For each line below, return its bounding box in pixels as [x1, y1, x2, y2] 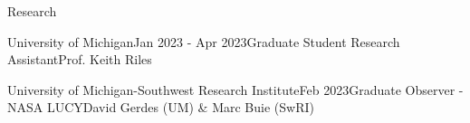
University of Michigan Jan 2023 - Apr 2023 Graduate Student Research [7, 32, 400, 51]
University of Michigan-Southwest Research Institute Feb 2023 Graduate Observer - [7, 80, 464, 99]
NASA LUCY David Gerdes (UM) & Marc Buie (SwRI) [7, 98, 314, 117]
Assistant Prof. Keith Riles [7, 50, 152, 69]
